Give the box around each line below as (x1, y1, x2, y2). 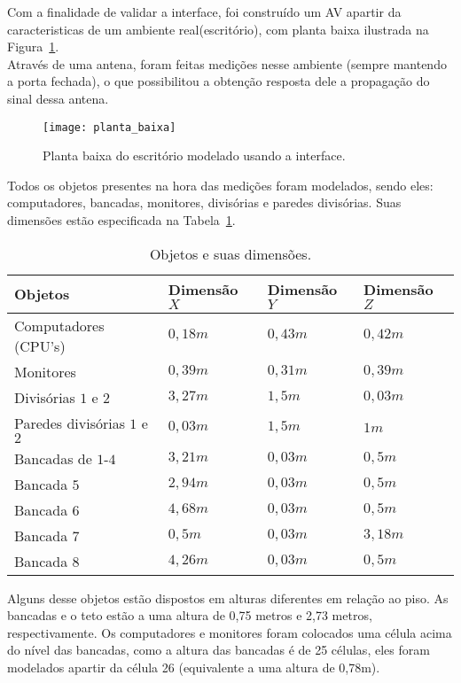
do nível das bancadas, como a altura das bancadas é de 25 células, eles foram (7, 640, 430, 659)
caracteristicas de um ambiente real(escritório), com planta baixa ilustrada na (7, 19, 429, 38)
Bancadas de (14, 447, 92, 469)
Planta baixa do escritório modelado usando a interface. (43, 146, 346, 165)
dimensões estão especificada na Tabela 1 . (7, 211, 236, 229)
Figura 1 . (7, 37, 59, 56)
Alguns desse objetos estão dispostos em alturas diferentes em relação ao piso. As (7, 588, 449, 607)
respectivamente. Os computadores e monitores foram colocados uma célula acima (7, 623, 452, 641)
